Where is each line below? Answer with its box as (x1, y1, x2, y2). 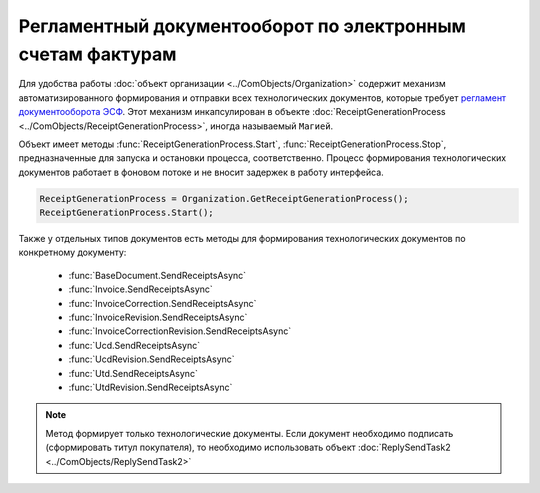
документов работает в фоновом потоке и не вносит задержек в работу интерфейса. (18, 166, 384, 178)
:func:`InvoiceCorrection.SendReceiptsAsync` (68, 297, 257, 309)
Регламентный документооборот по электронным (18, 15, 467, 37)
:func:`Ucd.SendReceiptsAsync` (68, 339, 200, 351)
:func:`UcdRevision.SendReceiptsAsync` (68, 353, 235, 365)
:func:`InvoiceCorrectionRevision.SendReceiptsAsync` (68, 325, 292, 337)
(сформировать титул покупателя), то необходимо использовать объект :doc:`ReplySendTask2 (45, 441, 451, 454)
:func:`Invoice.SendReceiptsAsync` (68, 283, 214, 295)
